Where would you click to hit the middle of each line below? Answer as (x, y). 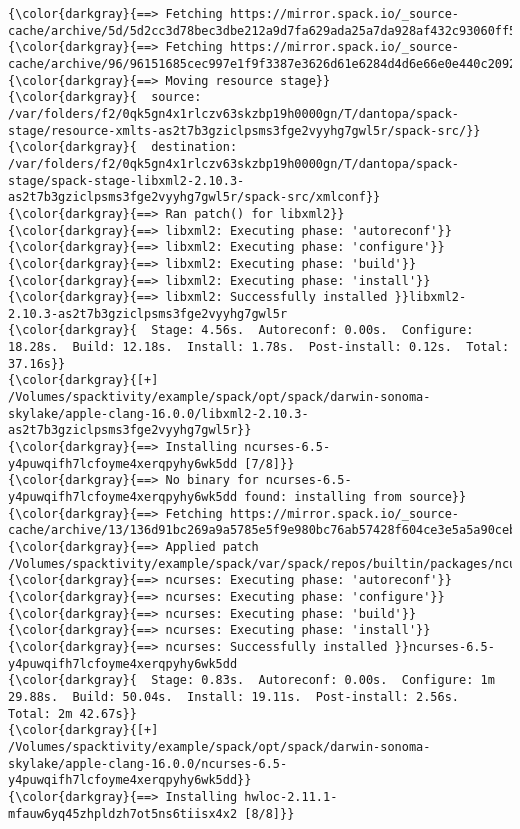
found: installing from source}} (355, 497)
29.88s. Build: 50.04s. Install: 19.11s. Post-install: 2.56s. (234, 696)
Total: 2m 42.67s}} (72, 713)
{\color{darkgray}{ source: (105, 97)
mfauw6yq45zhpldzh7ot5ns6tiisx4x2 (123, 813)
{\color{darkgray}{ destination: (123, 147)
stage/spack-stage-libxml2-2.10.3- (126, 180)
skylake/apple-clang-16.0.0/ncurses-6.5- (148, 763)
